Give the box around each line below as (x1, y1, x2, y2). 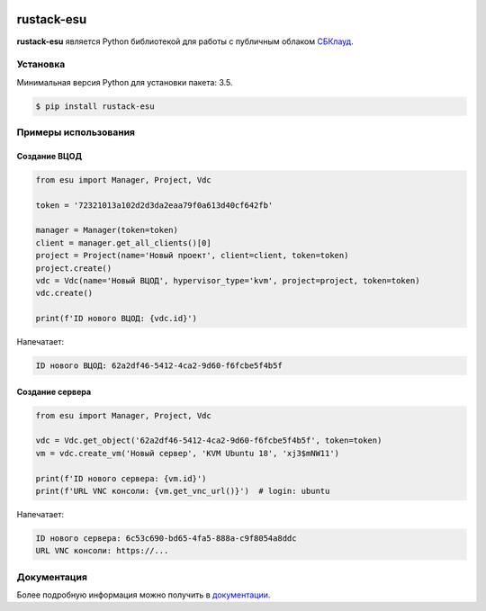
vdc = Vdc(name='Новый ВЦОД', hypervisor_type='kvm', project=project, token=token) (35, 275, 420, 285)
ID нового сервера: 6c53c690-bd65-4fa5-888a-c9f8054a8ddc (35, 533, 297, 544)
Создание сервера (16, 386, 92, 397)
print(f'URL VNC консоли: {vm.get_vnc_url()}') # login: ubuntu (35, 486, 330, 496)
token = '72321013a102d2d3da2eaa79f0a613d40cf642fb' (35, 200, 274, 211)
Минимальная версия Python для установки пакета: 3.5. (16, 76, 233, 87)
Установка (16, 58, 66, 71)
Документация (16, 571, 87, 583)
